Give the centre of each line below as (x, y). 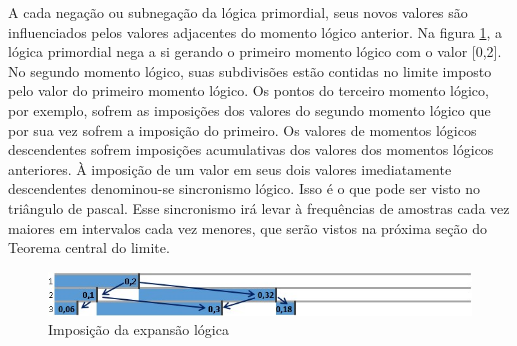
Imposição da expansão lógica (138, 329)
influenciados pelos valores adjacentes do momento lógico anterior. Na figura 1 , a (255, 31)
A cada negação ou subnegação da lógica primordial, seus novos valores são (238, 12)
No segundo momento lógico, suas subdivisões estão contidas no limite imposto (250, 70)
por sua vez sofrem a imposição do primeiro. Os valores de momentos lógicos (242, 129)
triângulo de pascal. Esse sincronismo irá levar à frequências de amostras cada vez (259, 207)
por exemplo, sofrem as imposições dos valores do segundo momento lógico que (249, 109)
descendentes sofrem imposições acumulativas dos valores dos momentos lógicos (251, 149)
